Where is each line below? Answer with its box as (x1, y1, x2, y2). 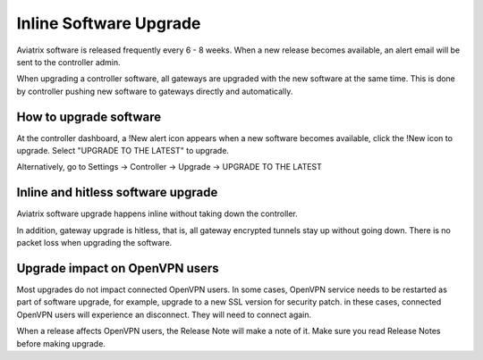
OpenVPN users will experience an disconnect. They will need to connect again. (16, 309, 312, 320)
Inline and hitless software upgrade (16, 185, 218, 200)
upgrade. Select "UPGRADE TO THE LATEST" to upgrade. (16, 146, 230, 156)
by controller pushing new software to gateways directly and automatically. (16, 86, 293, 96)
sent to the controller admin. (16, 56, 121, 67)
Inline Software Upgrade (16, 13, 201, 33)
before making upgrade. (16, 338, 106, 348)
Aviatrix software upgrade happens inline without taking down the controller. (16, 208, 299, 219)
